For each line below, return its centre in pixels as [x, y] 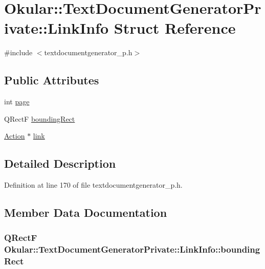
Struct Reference [175, 28]
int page [17, 102]
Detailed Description [60, 163]
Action [15, 136]
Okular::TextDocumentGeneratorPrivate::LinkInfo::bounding [132, 249]
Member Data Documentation [86, 212]
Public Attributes [52, 80]
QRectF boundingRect [40, 118]
